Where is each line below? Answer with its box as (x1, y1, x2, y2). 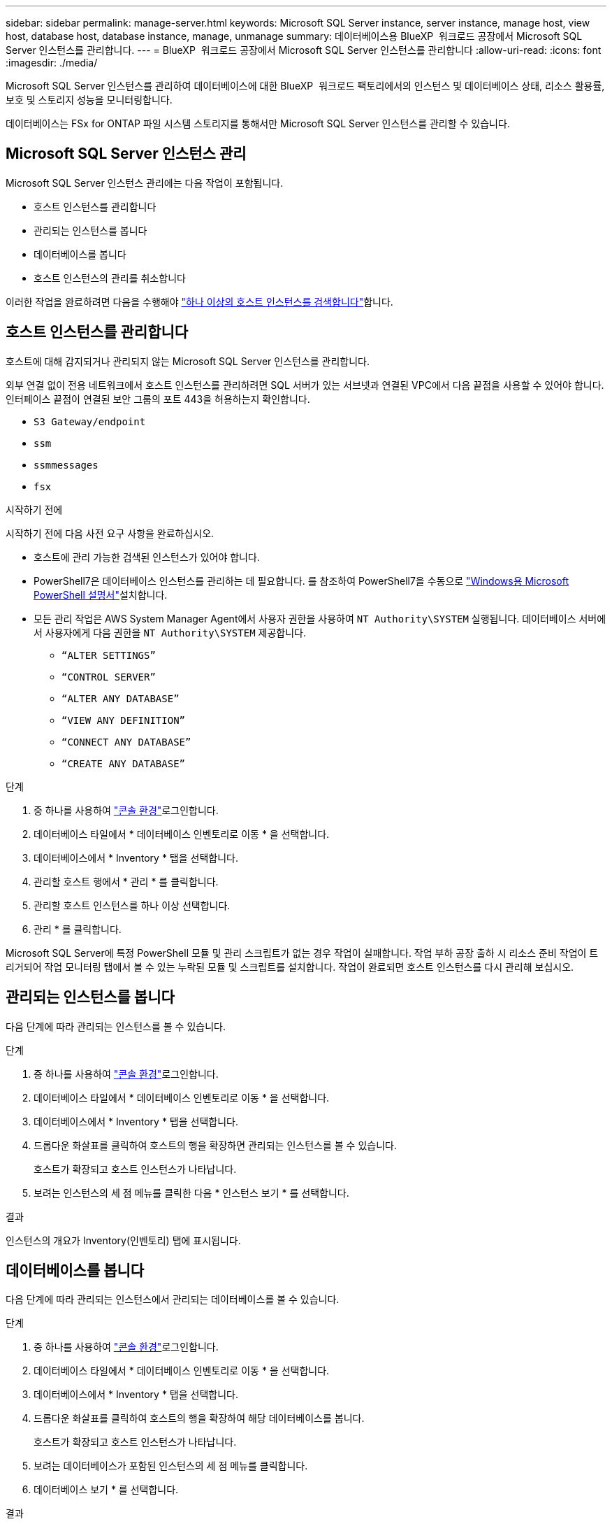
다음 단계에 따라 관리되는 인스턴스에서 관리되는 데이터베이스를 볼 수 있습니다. (6, 1293, 340, 1306)
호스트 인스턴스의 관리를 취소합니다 (34, 271, 186, 284)
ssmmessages (34, 459, 99, 471)
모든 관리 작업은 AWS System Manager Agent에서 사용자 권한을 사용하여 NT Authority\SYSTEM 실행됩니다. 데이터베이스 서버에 (34, 612, 606, 625)
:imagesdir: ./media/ (6, 57, 98, 69)
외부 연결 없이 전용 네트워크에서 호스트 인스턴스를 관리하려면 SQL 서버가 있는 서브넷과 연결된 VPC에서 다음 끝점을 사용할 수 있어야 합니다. (6, 378, 604, 391)
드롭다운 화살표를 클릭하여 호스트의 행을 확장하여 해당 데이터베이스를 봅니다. (34, 1412, 365, 1425)
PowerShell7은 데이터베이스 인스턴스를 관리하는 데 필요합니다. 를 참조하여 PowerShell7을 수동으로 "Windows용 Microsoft (34, 574, 569, 587)
